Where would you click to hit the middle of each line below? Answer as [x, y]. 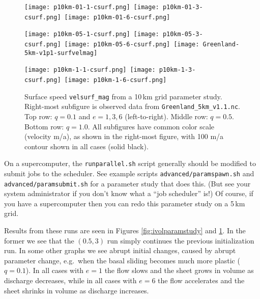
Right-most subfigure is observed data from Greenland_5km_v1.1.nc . [132, 106]
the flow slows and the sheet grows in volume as [179, 270]
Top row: [38, 116]
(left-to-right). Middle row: [166, 116]
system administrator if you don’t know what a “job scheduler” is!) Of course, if [129, 193]
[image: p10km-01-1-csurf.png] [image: [92, 7]
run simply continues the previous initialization [181, 240]
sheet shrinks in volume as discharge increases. [77, 290]
